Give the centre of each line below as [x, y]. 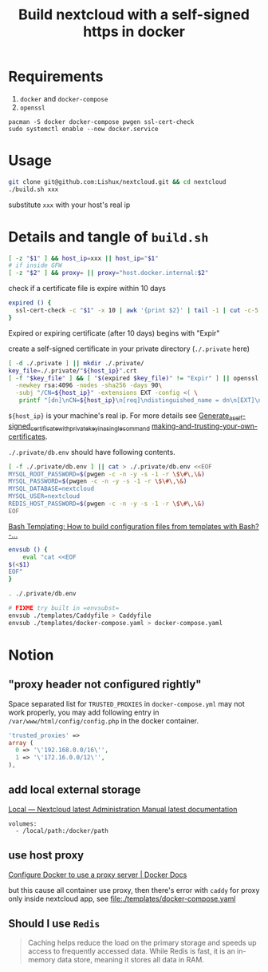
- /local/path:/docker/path [62, 831]
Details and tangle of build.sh [108, 237]
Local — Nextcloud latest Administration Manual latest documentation [123, 809]
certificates [27, 436]
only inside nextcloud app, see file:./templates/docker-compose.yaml [122, 898]
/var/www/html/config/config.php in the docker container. [104, 720]
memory [41, 960]
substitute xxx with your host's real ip [69, 205]
